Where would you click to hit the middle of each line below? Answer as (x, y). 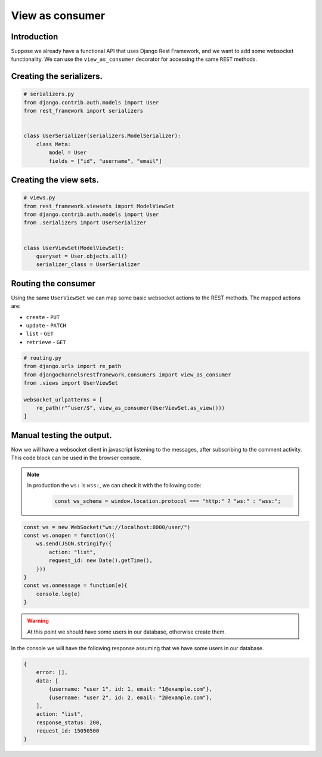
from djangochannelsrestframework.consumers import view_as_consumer (127, 375)
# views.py (39, 198)
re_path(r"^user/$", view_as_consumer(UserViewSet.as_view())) (131, 408)
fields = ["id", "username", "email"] (105, 161)
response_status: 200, (69, 722)
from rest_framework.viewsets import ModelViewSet (99, 206)
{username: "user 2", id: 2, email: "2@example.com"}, (131, 697)
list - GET (40, 333)
